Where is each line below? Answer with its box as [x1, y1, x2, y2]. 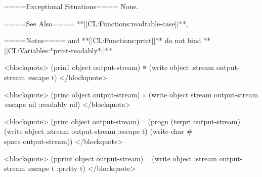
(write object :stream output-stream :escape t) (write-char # [4, 126, 193, 136]
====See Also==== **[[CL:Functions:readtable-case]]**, [4, 18, 188, 28]
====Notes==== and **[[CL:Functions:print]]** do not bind [4, 35, 201, 46]
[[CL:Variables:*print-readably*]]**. [4, 45, 114, 55]
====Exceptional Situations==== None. [4, 1, 139, 11]
